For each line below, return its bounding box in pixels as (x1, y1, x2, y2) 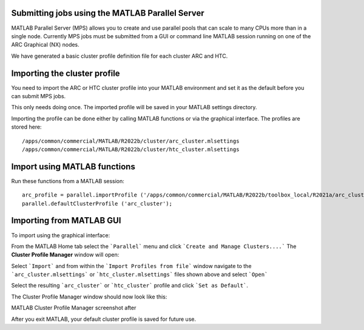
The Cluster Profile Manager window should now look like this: (11, 293, 167, 300)
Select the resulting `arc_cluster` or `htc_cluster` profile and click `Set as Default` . (11, 282, 249, 289)
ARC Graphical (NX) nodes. (11, 41, 80, 49)
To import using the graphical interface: (11, 231, 110, 239)
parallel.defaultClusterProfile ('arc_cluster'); (22, 200, 173, 207)
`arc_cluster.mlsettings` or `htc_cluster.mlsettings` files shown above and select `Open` (11, 271, 268, 278)
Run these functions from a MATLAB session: (11, 177, 124, 184)
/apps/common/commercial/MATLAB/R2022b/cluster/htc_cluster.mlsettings (22, 146, 240, 153)
